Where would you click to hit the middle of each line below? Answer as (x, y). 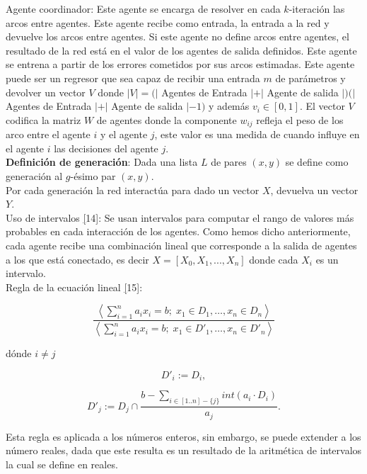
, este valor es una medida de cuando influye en (257, 134)
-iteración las (317, 9)
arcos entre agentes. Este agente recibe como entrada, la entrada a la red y (168, 22)
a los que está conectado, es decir (77, 259)
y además (229, 106)
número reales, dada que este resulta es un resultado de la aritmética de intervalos (184, 450)
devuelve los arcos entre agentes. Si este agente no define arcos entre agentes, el (177, 36)
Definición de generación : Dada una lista (102, 162)
